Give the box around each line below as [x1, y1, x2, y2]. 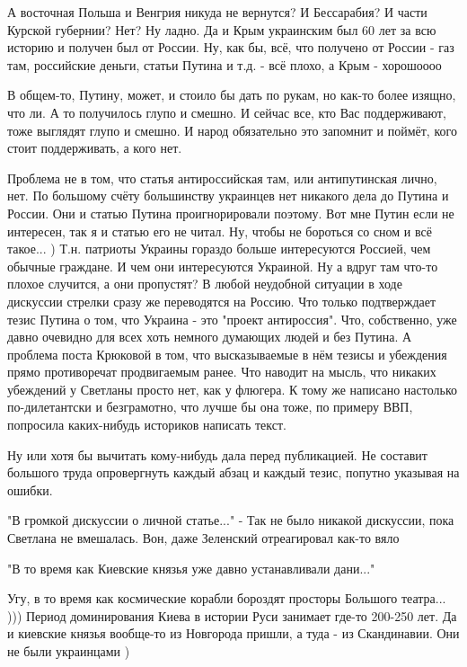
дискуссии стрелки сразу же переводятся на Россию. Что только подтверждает [7, 291, 436, 310]
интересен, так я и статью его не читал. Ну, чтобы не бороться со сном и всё [7, 221, 432, 240]
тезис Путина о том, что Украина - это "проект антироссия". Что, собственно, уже [7, 309, 457, 328]
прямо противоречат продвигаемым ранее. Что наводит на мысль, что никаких [7, 362, 436, 381]
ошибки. [7, 480, 53, 499]
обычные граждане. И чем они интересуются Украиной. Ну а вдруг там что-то [7, 256, 438, 275]
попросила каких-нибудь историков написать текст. [7, 415, 286, 434]
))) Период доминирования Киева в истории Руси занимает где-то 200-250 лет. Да [7, 606, 457, 625]
